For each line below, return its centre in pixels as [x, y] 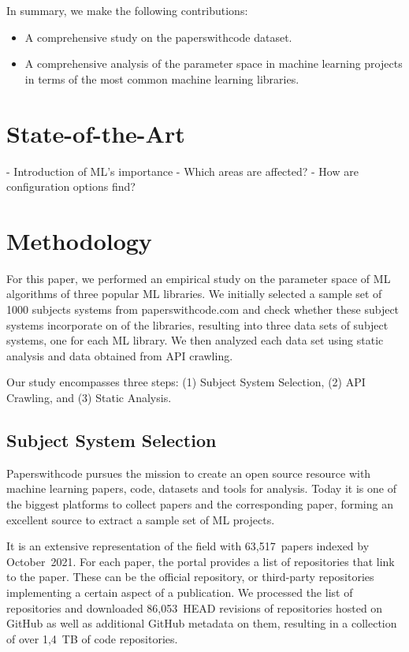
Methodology [79, 240]
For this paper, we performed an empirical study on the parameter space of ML [199, 278]
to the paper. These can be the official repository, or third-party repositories [190, 577]
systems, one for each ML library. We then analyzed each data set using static [195, 340]
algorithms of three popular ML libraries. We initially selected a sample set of [194, 294]
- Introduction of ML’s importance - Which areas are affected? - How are [182, 171]
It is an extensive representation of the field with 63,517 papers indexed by [188, 546]
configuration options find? [71, 186]
